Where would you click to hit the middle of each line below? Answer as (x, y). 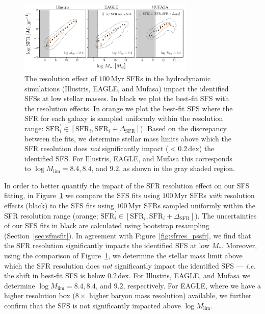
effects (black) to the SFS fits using (59, 206)
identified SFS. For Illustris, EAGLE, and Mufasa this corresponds (128, 158)
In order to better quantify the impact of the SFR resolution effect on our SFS (127, 185)
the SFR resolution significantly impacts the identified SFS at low (107, 245)
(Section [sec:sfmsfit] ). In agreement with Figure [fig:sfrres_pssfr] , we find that (128, 235)
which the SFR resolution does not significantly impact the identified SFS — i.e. (130, 265)
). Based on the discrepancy (183, 128)
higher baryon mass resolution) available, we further (170, 295)
